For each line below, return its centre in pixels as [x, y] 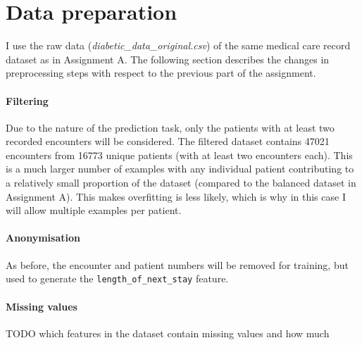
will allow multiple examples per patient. [94, 210]
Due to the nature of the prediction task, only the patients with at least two [170, 127]
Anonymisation [43, 238]
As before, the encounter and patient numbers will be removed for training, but [177, 264]
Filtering [27, 100]
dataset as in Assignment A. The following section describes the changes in [168, 59]
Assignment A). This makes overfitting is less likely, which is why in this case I [176, 196]
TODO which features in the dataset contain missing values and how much [168, 333]
